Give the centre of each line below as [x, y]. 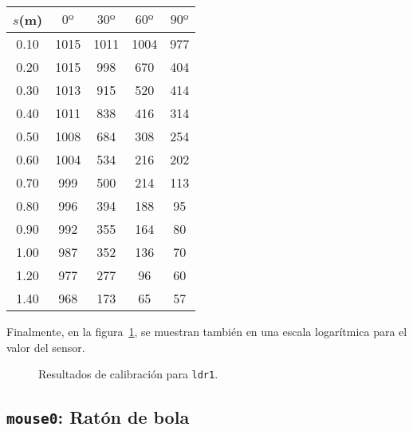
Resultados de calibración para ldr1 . [128, 374]
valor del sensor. [46, 347]
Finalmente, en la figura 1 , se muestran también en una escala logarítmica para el [207, 331]
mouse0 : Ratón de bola [98, 417]
